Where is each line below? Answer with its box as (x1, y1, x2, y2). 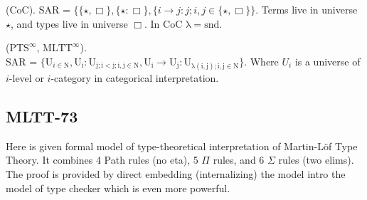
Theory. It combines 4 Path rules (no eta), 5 (6, 152, 198, 167)
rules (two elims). (278, 152, 354, 167)
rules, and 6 (213, 152, 265, 167)
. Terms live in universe (255, 2, 358, 16)
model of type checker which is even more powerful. (6, 180, 230, 195)
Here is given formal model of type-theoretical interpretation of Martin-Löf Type (6, 138, 358, 153)
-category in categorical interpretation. (50, 70, 219, 85)
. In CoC (144, 16, 183, 31)
